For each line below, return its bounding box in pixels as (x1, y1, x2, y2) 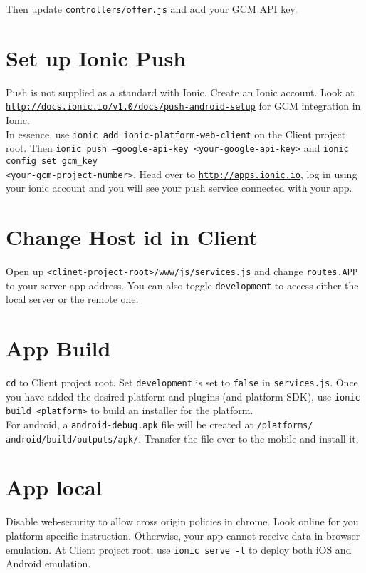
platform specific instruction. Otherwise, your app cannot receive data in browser (6, 528, 360, 542)
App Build (6, 334, 111, 363)
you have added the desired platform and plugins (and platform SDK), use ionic (6, 388, 360, 403)
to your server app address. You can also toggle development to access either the (6, 277, 359, 292)
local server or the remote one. (6, 291, 139, 306)
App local (6, 473, 103, 502)
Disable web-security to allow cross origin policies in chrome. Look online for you (6, 514, 359, 529)
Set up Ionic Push (6, 43, 187, 72)
